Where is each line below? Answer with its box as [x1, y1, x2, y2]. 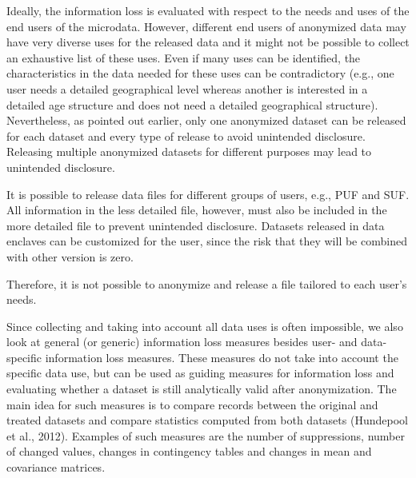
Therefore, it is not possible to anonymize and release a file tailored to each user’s [6, 275, 407, 292]
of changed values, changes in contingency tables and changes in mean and [6, 443, 372, 460]
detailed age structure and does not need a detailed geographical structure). [6, 96, 378, 113]
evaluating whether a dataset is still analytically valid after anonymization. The [6, 380, 397, 397]
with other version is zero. [6, 248, 134, 265]
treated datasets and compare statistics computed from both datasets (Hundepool [6, 412, 408, 428]
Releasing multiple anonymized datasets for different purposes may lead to [6, 143, 372, 160]
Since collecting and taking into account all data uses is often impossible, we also [6, 317, 403, 334]
